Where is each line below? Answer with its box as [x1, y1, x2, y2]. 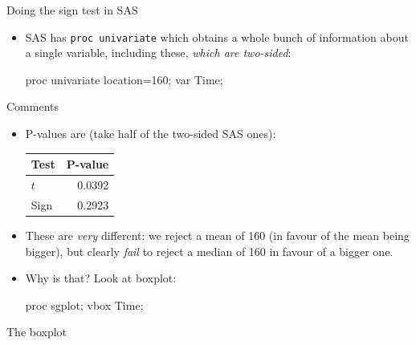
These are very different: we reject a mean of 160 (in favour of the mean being [25, 226, 410, 243]
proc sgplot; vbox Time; [25, 296, 144, 313]
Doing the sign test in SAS [6, 2, 138, 18]
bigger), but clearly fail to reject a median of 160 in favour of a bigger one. [25, 242, 394, 259]
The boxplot [6, 323, 67, 340]
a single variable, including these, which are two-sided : [25, 44, 292, 61]
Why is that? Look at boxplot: [25, 270, 177, 286]
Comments [6, 98, 59, 115]
